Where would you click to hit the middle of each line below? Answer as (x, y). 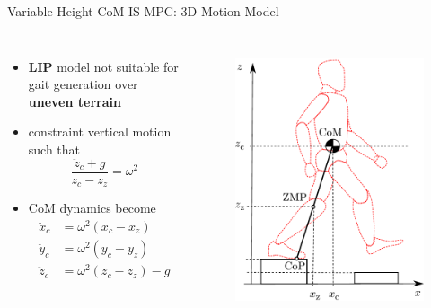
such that (54, 149)
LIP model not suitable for (103, 66)
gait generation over (83, 84)
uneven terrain (75, 101)
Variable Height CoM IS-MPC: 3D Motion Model (143, 11)
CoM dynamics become (92, 208)
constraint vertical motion (100, 132)
